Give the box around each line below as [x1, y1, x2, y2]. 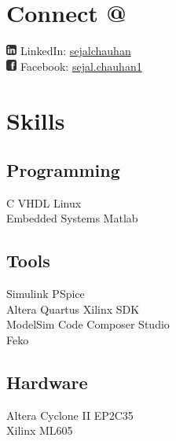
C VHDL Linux [6, 194, 82, 211]
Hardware [6, 370, 88, 395]
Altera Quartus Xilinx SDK [6, 300, 140, 317]
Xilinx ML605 [6, 422, 73, 439]
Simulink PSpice [6, 285, 85, 302]
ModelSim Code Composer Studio [6, 316, 170, 333]
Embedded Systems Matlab [6, 210, 138, 226]
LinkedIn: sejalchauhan [20, 42, 131, 59]
